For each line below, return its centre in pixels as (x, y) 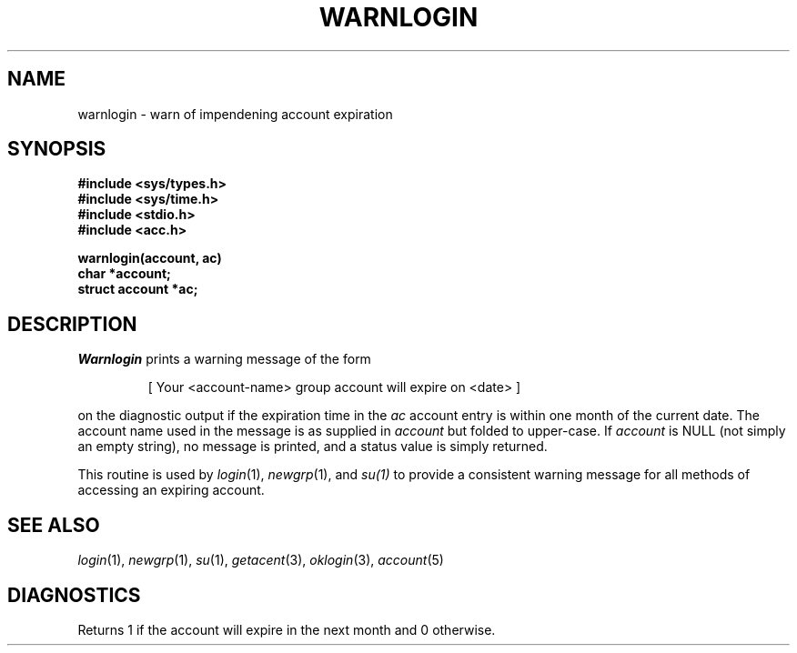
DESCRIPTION (72, 324)
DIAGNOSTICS (74, 595)
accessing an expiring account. (171, 490)
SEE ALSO (54, 525)
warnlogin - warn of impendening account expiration (235, 114)
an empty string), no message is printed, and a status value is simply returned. (313, 447)
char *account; (124, 274)
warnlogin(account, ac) (150, 258)
